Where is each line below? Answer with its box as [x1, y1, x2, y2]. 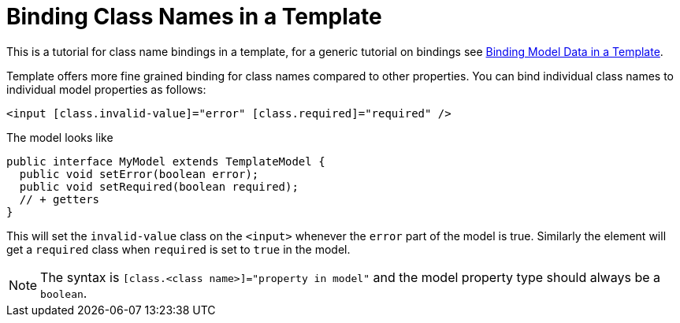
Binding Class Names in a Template [6, 3, 382, 30]
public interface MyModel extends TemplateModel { [6, 154, 325, 168]
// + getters [19, 192, 100, 206]
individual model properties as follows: [6, 82, 206, 96]
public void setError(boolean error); [19, 167, 259, 180]
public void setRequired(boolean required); [19, 180, 299, 193]
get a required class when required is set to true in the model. [6, 242, 351, 256]
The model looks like [6, 130, 113, 144]
